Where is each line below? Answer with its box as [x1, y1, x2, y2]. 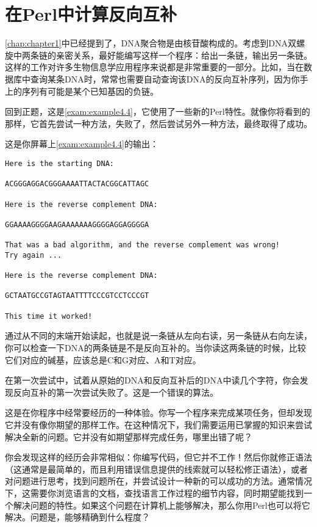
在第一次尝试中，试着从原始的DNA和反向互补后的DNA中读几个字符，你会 [5, 374, 300, 387]
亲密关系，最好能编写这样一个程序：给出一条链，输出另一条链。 [55, 48, 312, 61]
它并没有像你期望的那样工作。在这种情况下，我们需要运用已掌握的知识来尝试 [5, 418, 312, 431]
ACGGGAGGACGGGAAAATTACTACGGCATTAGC [5, 180, 149, 189]
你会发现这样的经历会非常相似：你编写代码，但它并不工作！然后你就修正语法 [5, 451, 312, 463]
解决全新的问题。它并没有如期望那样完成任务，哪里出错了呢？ [5, 430, 252, 443]
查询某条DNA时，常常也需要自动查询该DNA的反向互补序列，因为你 [30, 72, 300, 85]
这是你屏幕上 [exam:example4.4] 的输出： [5, 137, 158, 150]
